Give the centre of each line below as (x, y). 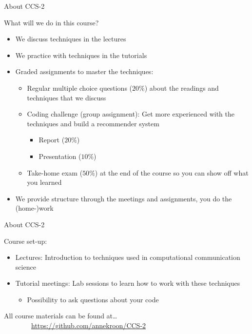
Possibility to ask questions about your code (93, 299)
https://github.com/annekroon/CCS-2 (89, 325)
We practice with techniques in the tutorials (81, 55)
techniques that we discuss (67, 97)
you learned (44, 182)
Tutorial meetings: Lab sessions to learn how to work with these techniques (128, 283)
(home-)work (34, 208)
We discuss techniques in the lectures (71, 39)
